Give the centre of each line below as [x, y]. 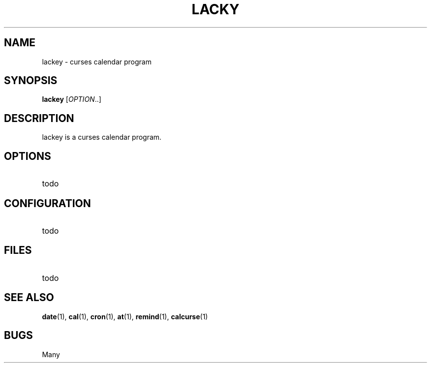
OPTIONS [28, 156]
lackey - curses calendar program [97, 61]
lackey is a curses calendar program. [102, 137]
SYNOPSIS [31, 81]
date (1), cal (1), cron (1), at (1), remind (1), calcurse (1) [125, 316]
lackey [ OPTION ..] [72, 99]
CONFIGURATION [47, 203]
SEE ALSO [29, 298]
